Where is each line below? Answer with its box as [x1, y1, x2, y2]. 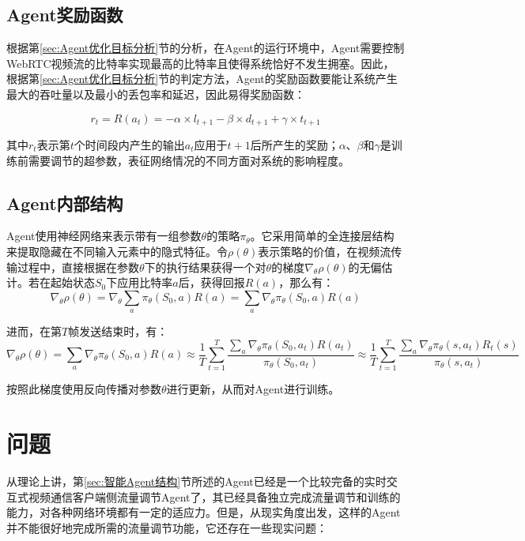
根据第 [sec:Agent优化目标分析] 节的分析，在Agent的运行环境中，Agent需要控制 [6, 39, 405, 56]
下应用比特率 [106, 274, 173, 291]
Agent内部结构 [6, 190, 123, 215]
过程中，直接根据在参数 [17, 258, 139, 275]
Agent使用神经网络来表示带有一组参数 [6, 227, 202, 244]
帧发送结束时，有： [68, 323, 168, 340]
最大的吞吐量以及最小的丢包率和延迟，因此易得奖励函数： [6, 85, 305, 102]
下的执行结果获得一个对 [144, 258, 266, 275]
